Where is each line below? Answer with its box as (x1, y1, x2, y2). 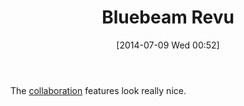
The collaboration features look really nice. (10, 84, 187, 96)
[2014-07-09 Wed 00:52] (116, 39, 220, 51)
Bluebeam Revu (101, 6, 235, 29)
